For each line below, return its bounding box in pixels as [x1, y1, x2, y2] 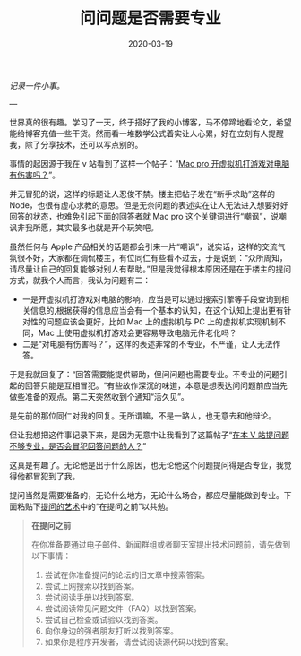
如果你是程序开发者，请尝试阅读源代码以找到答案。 [44, 636, 234, 647]
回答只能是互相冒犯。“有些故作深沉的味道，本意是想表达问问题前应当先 [24, 380, 288, 391]
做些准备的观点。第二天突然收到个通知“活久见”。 [9, 391, 190, 401]
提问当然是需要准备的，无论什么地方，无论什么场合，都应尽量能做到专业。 [9, 489, 284, 500]
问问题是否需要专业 [79, 8, 221, 29]
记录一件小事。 [9, 80, 64, 91]
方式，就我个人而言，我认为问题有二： [9, 274, 150, 285]
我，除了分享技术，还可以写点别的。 [9, 139, 143, 150]
